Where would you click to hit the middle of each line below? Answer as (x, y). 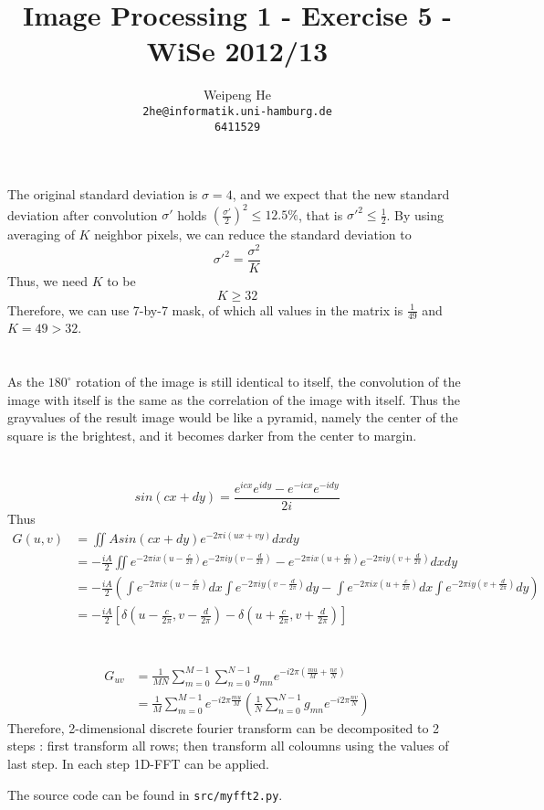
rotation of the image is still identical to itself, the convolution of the (268, 382)
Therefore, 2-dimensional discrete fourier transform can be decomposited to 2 (224, 727)
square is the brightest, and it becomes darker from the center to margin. (212, 436)
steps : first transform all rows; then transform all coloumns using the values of (228, 746)
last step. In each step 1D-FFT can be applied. (139, 763)
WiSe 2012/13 (237, 51)
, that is (320, 214)
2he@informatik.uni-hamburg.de (237, 111)
